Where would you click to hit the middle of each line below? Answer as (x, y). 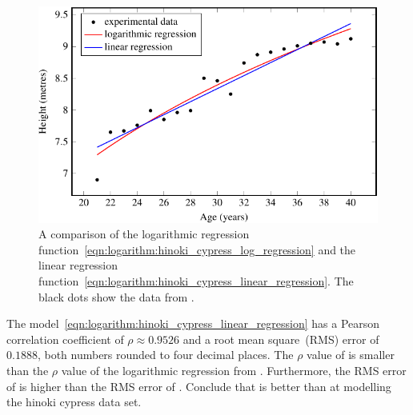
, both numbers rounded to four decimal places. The (165, 355)
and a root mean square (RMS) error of (281, 339)
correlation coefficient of (65, 339)
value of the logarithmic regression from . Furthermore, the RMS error (234, 371)
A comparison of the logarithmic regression (144, 234)
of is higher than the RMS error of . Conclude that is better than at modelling (199, 386)
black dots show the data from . (116, 296)
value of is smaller (351, 355)
